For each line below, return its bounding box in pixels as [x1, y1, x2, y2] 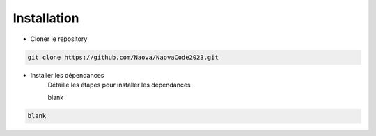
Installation [13, 10, 79, 26]
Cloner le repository [30, 35, 88, 43]
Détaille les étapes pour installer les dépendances [47, 80, 191, 89]
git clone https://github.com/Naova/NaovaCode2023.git [27, 53, 219, 61]
